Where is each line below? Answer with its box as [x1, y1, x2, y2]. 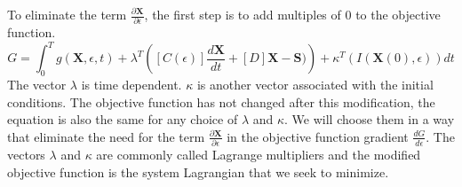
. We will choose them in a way [284, 110, 455, 129]
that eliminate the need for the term [7, 127, 205, 145]
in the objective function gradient [227, 127, 409, 145]
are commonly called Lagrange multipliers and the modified [96, 145, 421, 164]
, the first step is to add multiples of [144, 5, 341, 23]
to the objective [355, 5, 441, 23]
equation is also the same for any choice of [7, 110, 238, 129]
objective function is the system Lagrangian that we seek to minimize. [7, 162, 389, 181]
